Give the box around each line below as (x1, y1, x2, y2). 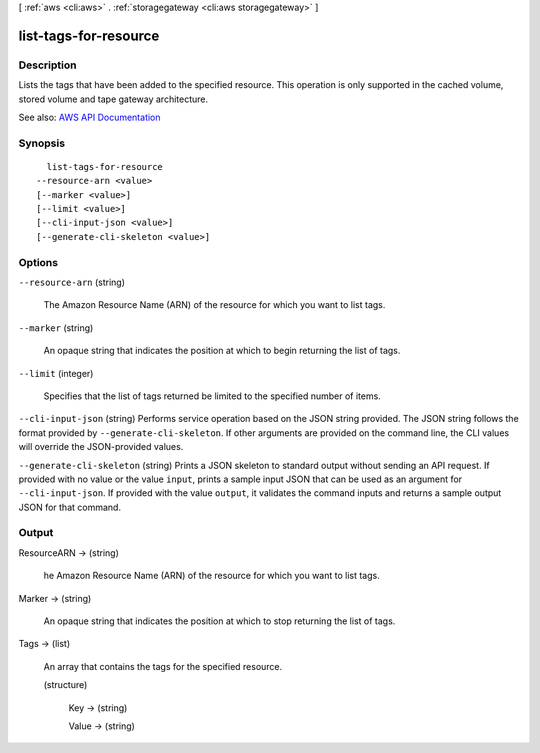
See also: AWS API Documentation (18, 111, 161, 123)
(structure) (43, 679, 88, 691)
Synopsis (18, 136, 65, 150)
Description (18, 58, 77, 72)
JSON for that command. (18, 501, 122, 513)
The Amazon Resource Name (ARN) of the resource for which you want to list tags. (43, 299, 386, 311)
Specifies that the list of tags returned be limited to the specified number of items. (43, 390, 382, 402)
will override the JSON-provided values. (18, 441, 184, 453)
